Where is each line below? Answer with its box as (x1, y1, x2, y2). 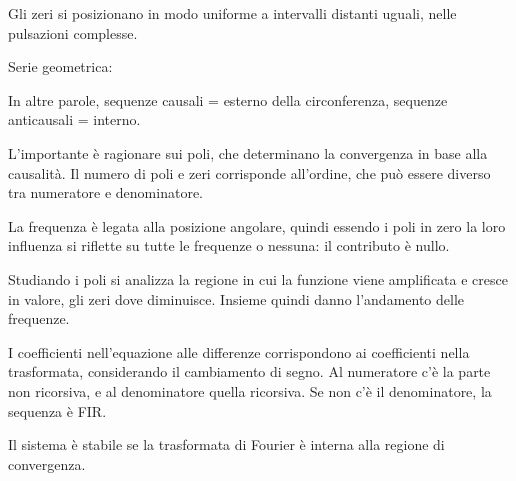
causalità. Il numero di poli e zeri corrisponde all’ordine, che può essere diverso (8, 162, 491, 183)
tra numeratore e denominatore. (8, 182, 203, 203)
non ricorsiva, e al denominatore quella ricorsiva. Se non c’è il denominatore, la (8, 380, 492, 401)
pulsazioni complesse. (8, 22, 138, 43)
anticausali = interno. (8, 109, 141, 130)
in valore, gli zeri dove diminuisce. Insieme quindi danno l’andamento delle (8, 288, 465, 309)
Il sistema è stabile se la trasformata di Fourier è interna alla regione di (8, 434, 445, 455)
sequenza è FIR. (8, 400, 107, 421)
